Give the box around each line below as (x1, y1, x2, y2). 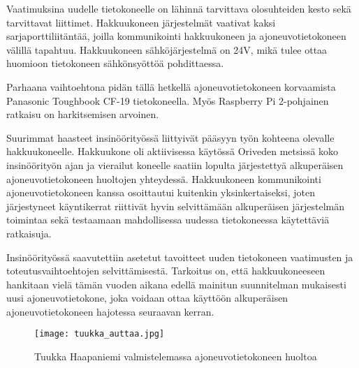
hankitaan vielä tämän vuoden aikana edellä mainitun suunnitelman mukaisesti (6, 277, 346, 291)
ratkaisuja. (6, 226, 52, 240)
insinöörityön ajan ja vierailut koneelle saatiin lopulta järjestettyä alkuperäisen (6, 157, 344, 172)
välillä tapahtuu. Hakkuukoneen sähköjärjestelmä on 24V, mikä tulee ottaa (6, 42, 328, 57)
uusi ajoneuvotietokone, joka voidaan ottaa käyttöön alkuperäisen (6, 290, 288, 305)
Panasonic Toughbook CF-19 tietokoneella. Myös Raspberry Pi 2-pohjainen (6, 93, 329, 108)
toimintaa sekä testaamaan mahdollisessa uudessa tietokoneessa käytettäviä (6, 212, 330, 227)
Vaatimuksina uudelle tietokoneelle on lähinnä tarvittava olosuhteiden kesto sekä (6, 1, 351, 15)
